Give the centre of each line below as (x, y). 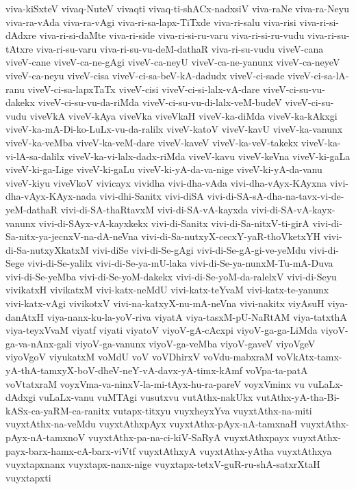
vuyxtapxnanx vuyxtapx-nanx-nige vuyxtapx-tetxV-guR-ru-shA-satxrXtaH (163, 464)
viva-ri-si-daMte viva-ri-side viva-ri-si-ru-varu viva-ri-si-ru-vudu (172, 35)
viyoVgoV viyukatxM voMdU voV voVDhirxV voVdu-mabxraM (140, 357)
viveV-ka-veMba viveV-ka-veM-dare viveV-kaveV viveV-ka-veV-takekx (152, 142)
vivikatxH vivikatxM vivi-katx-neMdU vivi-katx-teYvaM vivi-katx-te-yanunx (167, 290)
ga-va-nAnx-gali (39, 343)
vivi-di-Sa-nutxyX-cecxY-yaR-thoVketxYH (231, 236)
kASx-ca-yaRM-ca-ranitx (58, 410)
